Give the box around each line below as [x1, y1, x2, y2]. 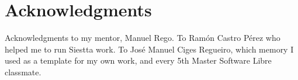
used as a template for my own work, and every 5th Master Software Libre [5, 54, 272, 67]
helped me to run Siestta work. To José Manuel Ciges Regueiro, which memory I [5, 43, 294, 55]
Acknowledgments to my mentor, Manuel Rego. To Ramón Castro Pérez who [5, 32, 280, 44]
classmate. [5, 65, 41, 78]
